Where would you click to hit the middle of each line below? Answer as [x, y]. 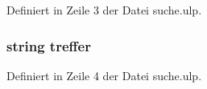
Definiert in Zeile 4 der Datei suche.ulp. [104, 75]
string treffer [49, 45]
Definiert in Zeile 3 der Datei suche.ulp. [104, 10]
